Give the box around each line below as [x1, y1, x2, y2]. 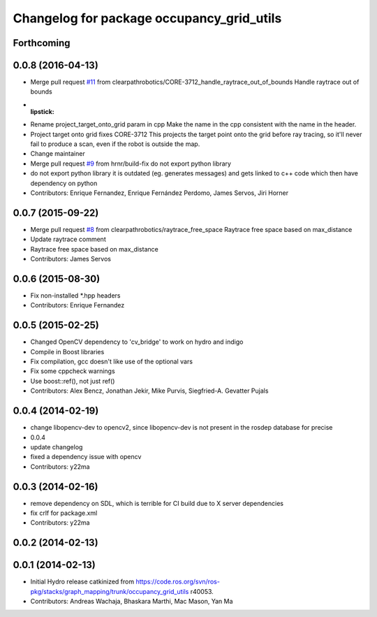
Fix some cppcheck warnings [30, 367, 115, 375]
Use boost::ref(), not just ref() [30, 377, 115, 385]
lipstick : [30, 107, 55, 115]
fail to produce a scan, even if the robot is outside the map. [30, 140, 200, 148]
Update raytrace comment [30, 235, 106, 244]
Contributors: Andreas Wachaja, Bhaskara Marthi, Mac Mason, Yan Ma [30, 597, 233, 606]
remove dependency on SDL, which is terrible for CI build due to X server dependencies [30, 499, 284, 507]
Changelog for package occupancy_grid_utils [13, 10, 282, 26]
